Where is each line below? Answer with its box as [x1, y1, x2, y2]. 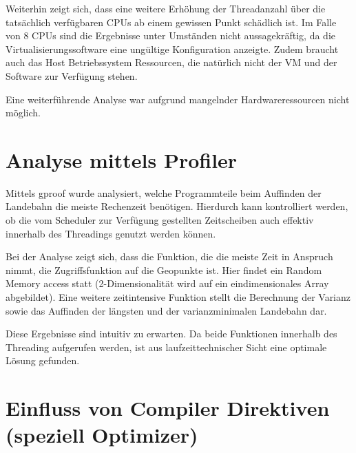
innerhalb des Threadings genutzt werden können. [6, 226, 216, 240]
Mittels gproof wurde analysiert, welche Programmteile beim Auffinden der [6, 185, 322, 200]
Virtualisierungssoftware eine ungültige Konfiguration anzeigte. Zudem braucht [6, 41, 339, 56]
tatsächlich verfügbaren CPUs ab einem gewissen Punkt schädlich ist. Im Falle [6, 14, 337, 29]
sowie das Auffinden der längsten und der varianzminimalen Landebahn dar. [6, 303, 327, 317]
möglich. [6, 105, 41, 120]
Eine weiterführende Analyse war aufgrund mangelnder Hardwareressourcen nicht [6, 92, 350, 106]
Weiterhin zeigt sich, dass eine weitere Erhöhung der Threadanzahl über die [6, 1, 326, 15]
